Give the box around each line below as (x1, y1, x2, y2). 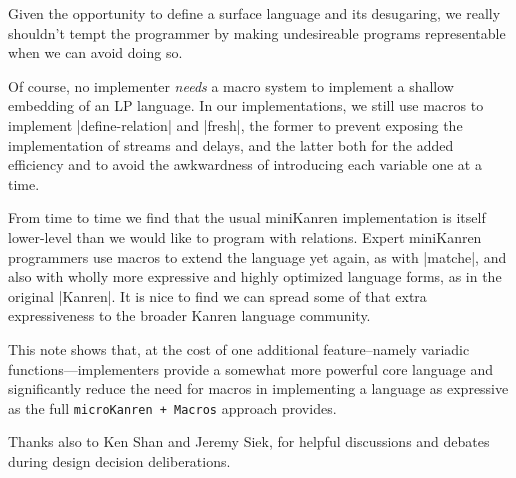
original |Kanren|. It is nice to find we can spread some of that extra (8, 285, 427, 306)
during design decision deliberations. (8, 450, 231, 471)
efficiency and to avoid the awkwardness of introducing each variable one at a (8, 154, 482, 175)
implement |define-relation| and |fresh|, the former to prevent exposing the (8, 114, 463, 135)
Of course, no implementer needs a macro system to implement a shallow (8, 75, 454, 96)
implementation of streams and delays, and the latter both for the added (8, 134, 454, 155)
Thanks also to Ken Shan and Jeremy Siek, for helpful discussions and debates (8, 431, 490, 452)
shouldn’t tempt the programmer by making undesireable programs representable (8, 22, 506, 43)
